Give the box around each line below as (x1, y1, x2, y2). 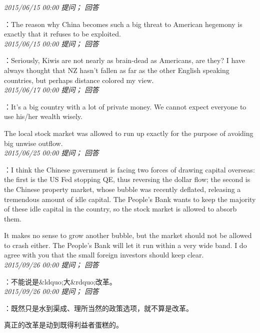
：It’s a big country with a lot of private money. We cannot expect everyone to (4, 101, 246, 111)
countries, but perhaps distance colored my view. (4, 74, 154, 85)
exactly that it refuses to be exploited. (4, 28, 121, 39)
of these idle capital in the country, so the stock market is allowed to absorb (4, 203, 237, 214)
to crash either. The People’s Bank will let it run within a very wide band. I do (4, 239, 247, 250)
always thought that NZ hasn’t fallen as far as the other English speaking (4, 64, 229, 75)
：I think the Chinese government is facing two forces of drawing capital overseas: (4, 164, 255, 174)
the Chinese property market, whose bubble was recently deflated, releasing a (4, 183, 241, 194)
